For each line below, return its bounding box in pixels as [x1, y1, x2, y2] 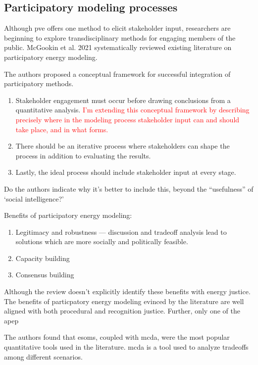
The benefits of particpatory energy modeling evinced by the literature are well [4, 296, 244, 306]
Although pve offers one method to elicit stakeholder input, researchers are [4, 23, 231, 33]
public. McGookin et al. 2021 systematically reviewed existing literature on [4, 42, 232, 52]
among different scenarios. [4, 351, 83, 362]
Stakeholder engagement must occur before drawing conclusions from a [15, 95, 231, 105]
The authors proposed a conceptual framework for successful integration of [4, 68, 231, 79]
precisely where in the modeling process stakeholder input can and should [15, 114, 240, 124]
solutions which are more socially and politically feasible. [15, 236, 188, 247]
